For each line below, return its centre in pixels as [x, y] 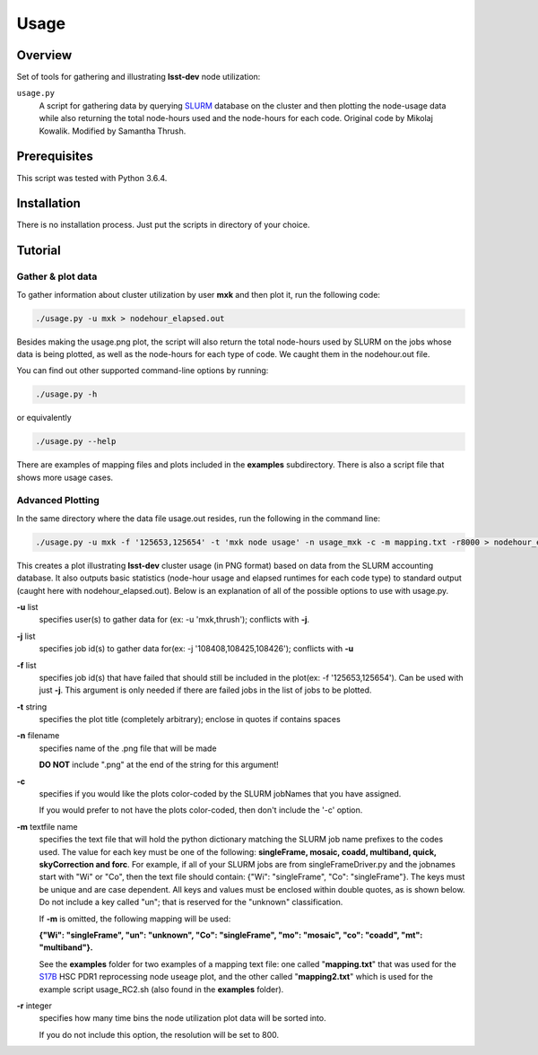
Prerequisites [55, 157]
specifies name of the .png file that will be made [128, 748]
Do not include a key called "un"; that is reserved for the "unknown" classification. [191, 902]
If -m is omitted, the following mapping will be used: [135, 919]
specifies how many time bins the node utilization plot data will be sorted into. [182, 1018]
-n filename [38, 736]
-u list [27, 606]
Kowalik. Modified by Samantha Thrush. [113, 131]
